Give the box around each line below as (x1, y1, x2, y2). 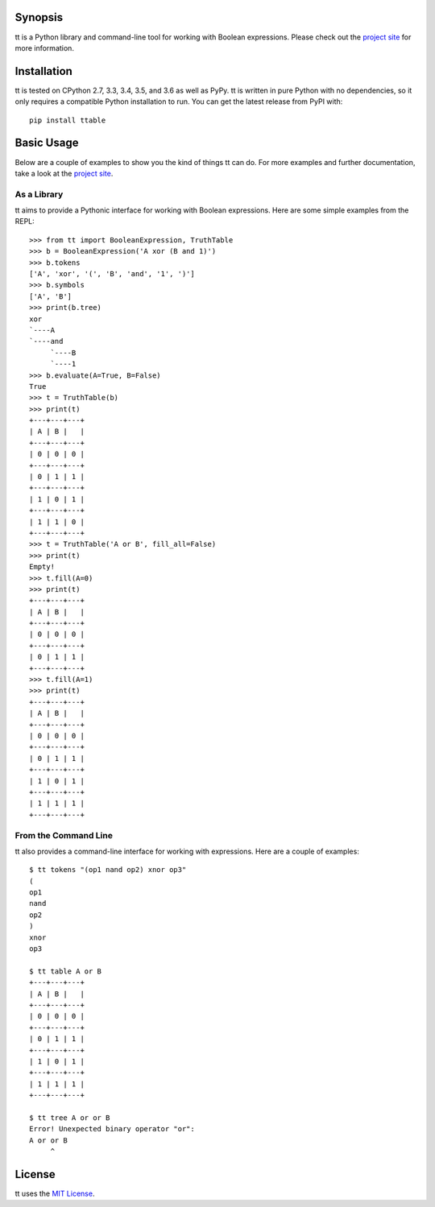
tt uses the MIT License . (14, 1188, 95, 1198)
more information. (14, 43, 74, 52)
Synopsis (14, 10, 64, 24)
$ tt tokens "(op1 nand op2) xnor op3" (29, 866, 187, 874)
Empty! (29, 562, 56, 572)
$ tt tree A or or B (29, 1113, 110, 1122)
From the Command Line (14, 829, 113, 841)
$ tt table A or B (29, 966, 102, 976)
